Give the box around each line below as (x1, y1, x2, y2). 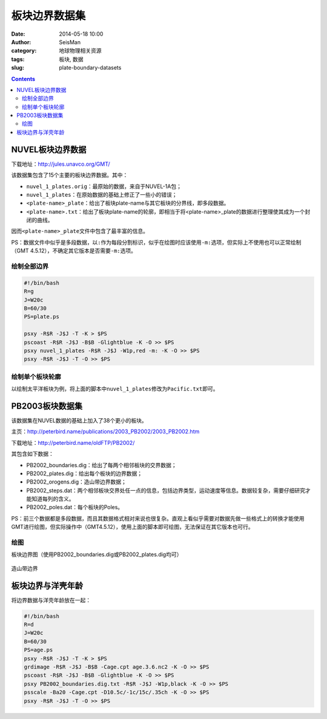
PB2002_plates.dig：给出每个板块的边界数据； (26, 470, 143, 477)
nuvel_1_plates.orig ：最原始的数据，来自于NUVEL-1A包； (26, 182, 182, 190)
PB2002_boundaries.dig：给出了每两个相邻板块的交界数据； (26, 461, 177, 468)
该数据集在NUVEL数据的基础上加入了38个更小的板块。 (11, 416, 148, 424)
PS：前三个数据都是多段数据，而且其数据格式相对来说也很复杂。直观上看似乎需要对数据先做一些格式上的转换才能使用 (11, 514, 305, 522)
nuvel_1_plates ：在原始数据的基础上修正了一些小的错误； (26, 191, 178, 198)
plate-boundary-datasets (59, 64, 122, 71)
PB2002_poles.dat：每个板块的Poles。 (26, 504, 124, 511)
